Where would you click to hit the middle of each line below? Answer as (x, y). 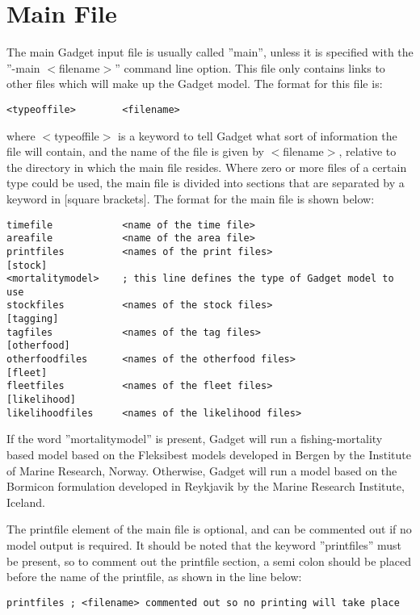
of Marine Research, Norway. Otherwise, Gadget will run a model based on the (202, 470)
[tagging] (33, 319)
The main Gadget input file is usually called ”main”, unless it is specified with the (210, 52)
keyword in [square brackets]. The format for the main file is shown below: (191, 198)
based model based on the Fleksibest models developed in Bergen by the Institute (209, 454)
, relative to (367, 151)
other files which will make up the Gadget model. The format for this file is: (195, 84)
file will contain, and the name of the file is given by (135, 151)
